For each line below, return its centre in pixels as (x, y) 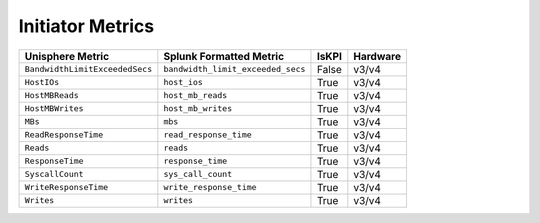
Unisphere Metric (67, 56)
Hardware (377, 56)
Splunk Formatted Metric (224, 56)
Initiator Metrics (86, 26)
